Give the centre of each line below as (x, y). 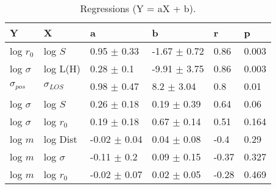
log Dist (60, 139)
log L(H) (62, 68)
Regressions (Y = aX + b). (138, 8)
